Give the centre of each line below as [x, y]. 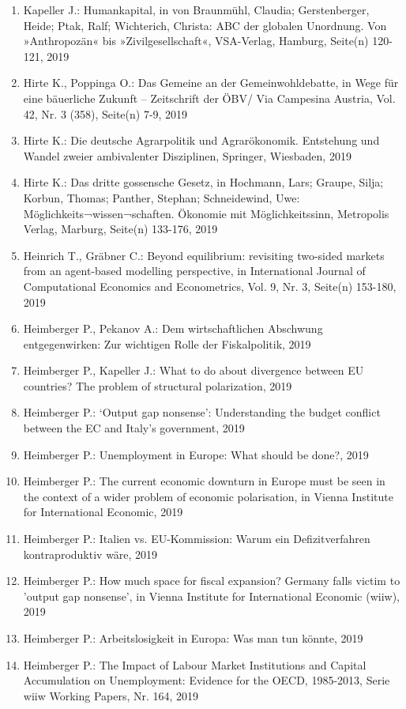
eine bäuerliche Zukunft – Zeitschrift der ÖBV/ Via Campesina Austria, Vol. [209, 98]
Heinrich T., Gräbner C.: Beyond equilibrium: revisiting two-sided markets [204, 255]
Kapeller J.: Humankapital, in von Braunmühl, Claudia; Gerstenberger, [196, 9]
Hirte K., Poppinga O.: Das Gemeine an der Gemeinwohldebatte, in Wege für [211, 83]
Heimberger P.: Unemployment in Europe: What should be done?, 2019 [196, 454]
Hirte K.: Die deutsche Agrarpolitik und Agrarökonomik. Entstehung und [201, 140]
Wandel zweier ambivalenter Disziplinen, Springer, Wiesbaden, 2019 [187, 155]
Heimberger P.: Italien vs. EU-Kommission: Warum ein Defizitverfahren [197, 539]
